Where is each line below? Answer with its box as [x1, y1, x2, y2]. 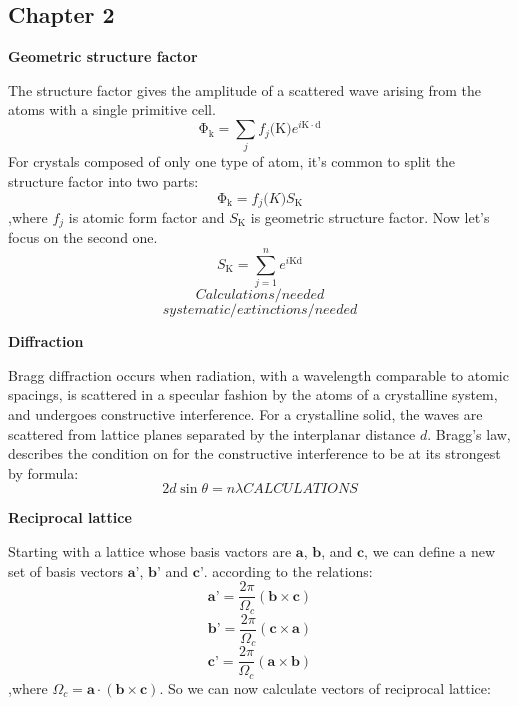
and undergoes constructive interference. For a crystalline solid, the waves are [8, 403, 483, 424]
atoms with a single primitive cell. [8, 99, 216, 120]
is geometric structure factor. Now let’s [250, 207, 490, 228]
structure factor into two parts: [8, 170, 199, 191]
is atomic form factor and [68, 207, 225, 228]
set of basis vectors [8, 560, 124, 581]
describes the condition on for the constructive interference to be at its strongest [8, 443, 501, 464]
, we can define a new [364, 540, 496, 561]
